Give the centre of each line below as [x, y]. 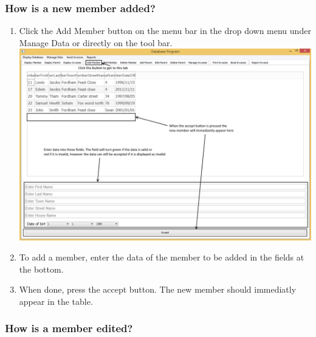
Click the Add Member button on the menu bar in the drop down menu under [165, 31]
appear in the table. [56, 301]
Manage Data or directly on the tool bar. [96, 42]
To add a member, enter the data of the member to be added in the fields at [162, 257]
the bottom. [41, 269]
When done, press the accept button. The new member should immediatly [158, 289]
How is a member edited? [69, 328]
